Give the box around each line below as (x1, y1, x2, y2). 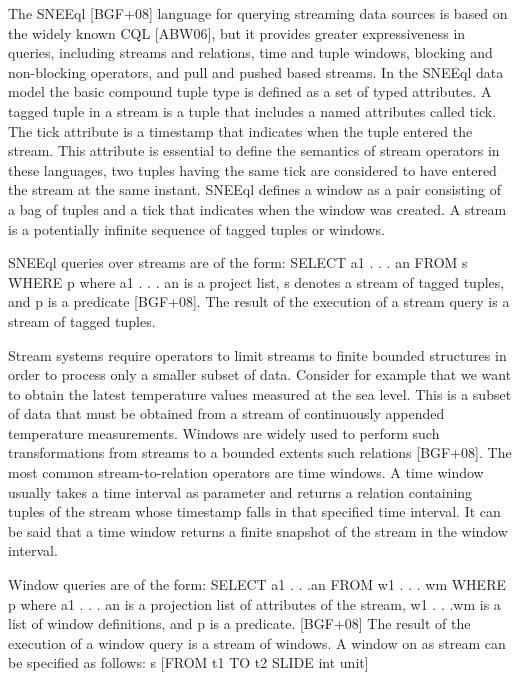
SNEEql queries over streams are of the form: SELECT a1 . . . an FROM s (8, 252, 468, 273)
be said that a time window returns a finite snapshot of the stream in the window (8, 520, 508, 541)
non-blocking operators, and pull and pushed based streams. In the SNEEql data (8, 61, 504, 82)
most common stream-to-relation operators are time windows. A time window (8, 462, 484, 483)
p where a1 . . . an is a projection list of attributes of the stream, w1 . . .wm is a (8, 593, 501, 614)
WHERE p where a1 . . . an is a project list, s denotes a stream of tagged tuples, (8, 271, 505, 292)
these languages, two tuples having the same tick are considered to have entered (8, 159, 497, 180)
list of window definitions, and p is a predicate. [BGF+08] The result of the (8, 613, 471, 634)
